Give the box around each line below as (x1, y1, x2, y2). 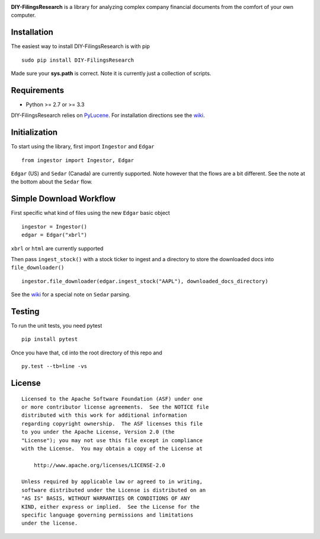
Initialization (11, 128, 58, 138)
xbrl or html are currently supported (11, 245, 104, 252)
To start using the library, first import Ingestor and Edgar (11, 143, 155, 150)
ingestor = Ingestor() (21, 223, 88, 230)
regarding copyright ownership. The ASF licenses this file (21, 420, 203, 427)
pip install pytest (21, 336, 78, 343)
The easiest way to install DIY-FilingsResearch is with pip (11, 43, 151, 50)
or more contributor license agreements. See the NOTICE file (21, 404, 209, 410)
